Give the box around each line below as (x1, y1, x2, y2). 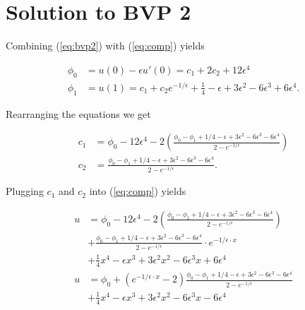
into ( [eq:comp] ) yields (89, 184, 186, 198)
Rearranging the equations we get (6, 106, 151, 121)
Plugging (6, 184, 44, 198)
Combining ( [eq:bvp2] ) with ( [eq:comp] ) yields (6, 38, 205, 53)
